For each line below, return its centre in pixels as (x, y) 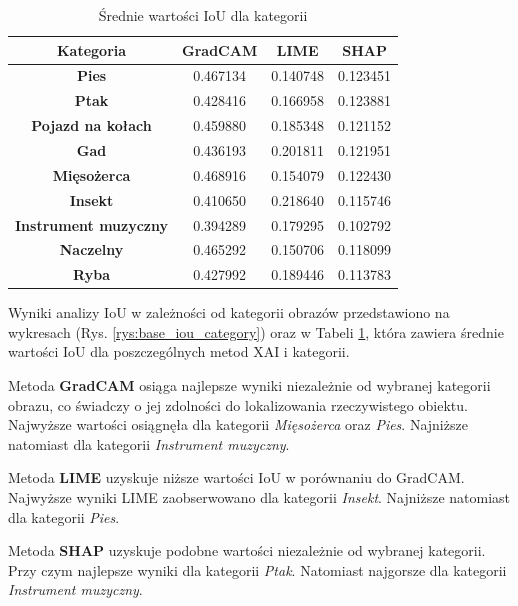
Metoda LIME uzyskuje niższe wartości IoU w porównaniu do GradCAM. (236, 477)
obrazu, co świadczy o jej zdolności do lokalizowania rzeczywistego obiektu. (238, 404)
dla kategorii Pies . (64, 516)
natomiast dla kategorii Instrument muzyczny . (149, 443)
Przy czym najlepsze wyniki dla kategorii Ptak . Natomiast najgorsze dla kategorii (257, 569)
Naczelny (91, 249)
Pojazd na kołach (91, 125)
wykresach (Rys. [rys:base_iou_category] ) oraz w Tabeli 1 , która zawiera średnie (256, 331)
